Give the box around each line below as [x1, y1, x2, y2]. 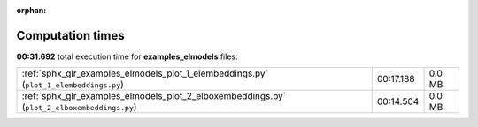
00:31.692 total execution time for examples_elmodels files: [16, 51, 238, 62]
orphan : [16, 5, 47, 15]
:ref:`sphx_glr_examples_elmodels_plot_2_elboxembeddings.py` [21, 90, 287, 102]
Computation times [16, 27, 125, 43]
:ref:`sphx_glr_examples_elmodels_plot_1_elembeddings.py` [21, 67, 269, 79]
